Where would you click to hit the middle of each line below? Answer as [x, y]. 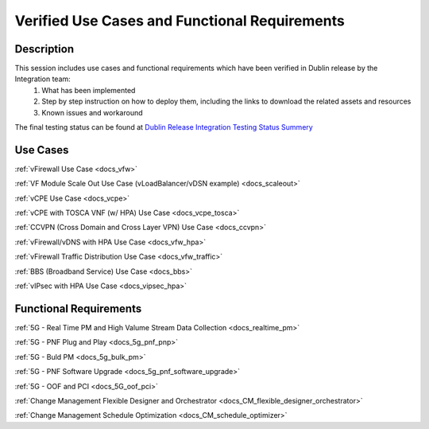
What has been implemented [89, 90]
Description [44, 49]
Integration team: [43, 79]
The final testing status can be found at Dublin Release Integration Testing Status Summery [164, 127]
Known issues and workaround [92, 112]
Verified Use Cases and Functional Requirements [180, 21]
